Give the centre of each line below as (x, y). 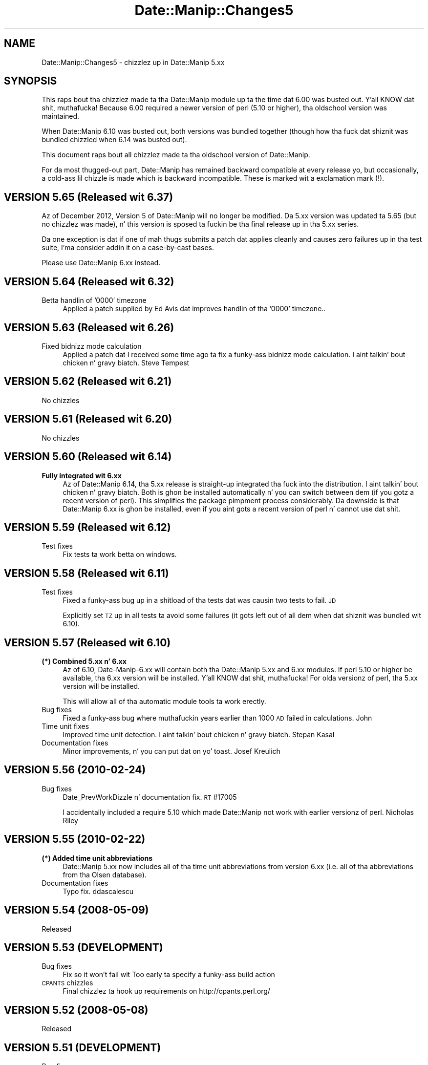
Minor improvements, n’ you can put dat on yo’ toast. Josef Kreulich (171, 751)
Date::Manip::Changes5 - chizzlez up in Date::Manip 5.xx (133, 62)
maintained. (61, 116)
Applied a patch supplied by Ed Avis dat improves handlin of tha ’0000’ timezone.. (194, 309)
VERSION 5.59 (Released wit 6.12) (87, 527)
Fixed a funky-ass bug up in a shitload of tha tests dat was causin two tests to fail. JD (199, 600)
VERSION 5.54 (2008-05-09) (76, 910)
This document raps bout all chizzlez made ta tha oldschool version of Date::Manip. (176, 155)
